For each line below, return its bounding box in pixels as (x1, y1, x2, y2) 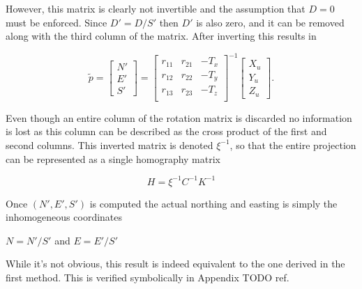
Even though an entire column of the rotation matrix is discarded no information (6, 110, 352, 125)
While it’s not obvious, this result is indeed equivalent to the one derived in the (6, 256, 345, 271)
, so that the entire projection (229, 137, 356, 152)
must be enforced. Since (6, 15, 107, 29)
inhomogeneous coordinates (6, 210, 123, 224)
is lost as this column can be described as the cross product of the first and (6, 124, 327, 139)
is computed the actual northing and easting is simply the (89, 196, 338, 210)
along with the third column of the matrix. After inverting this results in (6, 29, 317, 43)
